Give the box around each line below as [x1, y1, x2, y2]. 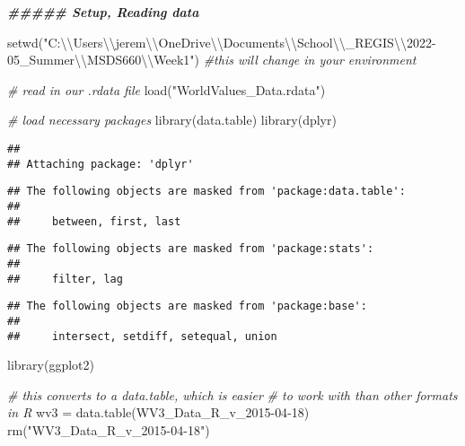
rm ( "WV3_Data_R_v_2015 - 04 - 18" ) [7, 420, 210, 439]
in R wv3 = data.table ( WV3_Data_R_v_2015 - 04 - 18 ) [7, 403, 310, 422]
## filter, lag [7, 272, 123, 285]
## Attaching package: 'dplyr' [7, 157, 194, 171]
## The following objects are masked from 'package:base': [7, 300, 367, 313]
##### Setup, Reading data [7, 3, 199, 21]
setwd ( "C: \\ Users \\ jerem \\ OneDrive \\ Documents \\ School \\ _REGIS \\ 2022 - [7, 32, 436, 51]
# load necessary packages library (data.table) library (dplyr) [7, 110, 337, 129]
